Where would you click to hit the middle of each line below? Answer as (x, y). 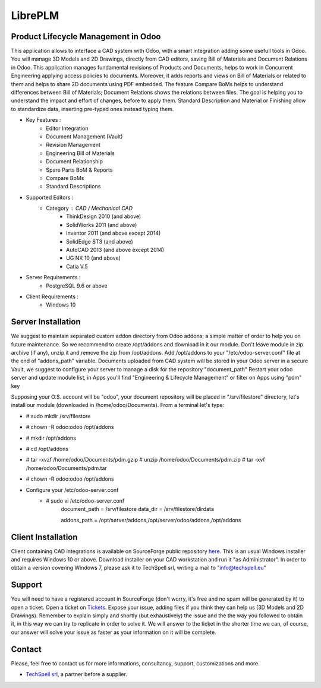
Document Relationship (75, 162)
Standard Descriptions (73, 187)
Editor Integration (67, 128)
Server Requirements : (53, 277)
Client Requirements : (52, 296)
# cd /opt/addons (47, 449)
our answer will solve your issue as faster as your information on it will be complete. (114, 632)
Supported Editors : (50, 197)
